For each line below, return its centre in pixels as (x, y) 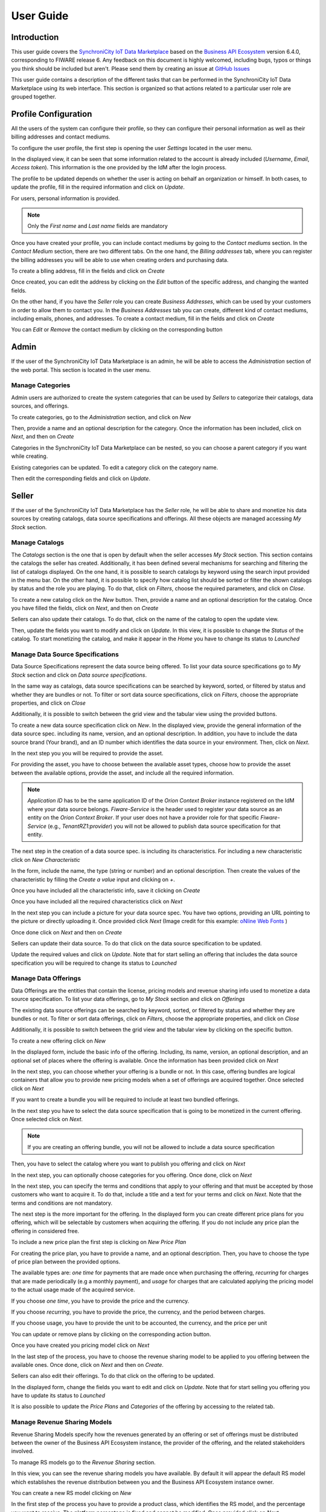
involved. (23, 1451)
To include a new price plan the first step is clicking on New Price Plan (99, 1242)
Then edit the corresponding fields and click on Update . (81, 478)
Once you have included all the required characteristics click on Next (97, 902)
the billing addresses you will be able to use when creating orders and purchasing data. (120, 259)
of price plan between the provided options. (66, 1262)
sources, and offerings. (40, 406)
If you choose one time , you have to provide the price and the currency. (100, 1301)
